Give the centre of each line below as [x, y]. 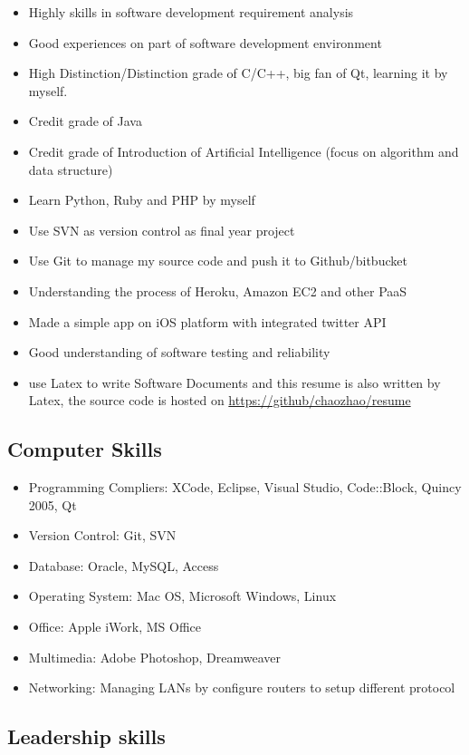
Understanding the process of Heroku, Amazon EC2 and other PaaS [218, 290]
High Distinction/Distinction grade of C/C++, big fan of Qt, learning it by [238, 73]
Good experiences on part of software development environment [205, 42]
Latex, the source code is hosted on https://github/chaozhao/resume [220, 400]
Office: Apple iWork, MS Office [115, 627]
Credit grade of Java [85, 121]
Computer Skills [85, 449]
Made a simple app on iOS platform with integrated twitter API [207, 321]
